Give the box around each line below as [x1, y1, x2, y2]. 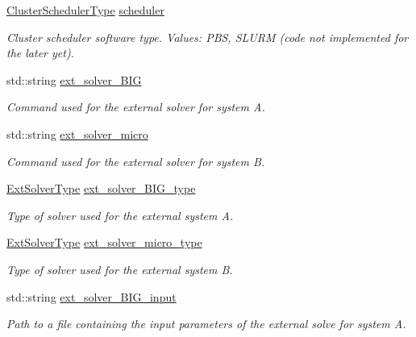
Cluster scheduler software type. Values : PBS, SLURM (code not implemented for [6, 28, 409, 45]
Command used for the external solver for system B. [6, 152, 265, 169]
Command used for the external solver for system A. [6, 98, 265, 115]
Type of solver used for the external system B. [6, 260, 233, 277]
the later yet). [6, 44, 74, 61]
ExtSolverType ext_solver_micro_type [6, 234, 202, 251]
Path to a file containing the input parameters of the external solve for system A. [6, 315, 406, 332]
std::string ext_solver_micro [6, 125, 148, 142]
